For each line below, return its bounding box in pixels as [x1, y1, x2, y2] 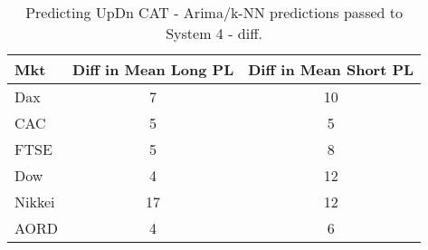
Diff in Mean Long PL [72, 59, 234, 80]
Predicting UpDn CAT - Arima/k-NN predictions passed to [25, 2, 403, 23]
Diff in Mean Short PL [248, 59, 414, 80]
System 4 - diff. [166, 23, 262, 43]
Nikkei [14, 191, 55, 212]
